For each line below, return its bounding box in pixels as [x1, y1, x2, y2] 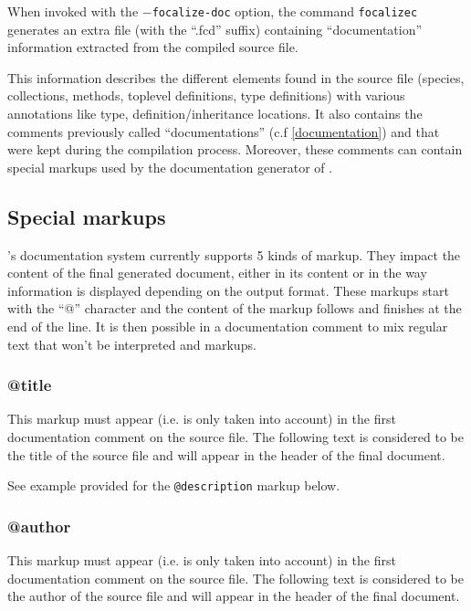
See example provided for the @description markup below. [7, 476, 340, 495]
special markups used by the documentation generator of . [7, 157, 333, 176]
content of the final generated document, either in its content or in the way [7, 263, 427, 282]
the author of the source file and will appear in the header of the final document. [7, 586, 460, 606]
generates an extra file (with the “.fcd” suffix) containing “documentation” [7, 19, 423, 38]
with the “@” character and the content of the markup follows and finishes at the [7, 299, 462, 318]
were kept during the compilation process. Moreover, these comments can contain [7, 140, 463, 159]
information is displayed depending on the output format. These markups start [7, 280, 449, 300]
